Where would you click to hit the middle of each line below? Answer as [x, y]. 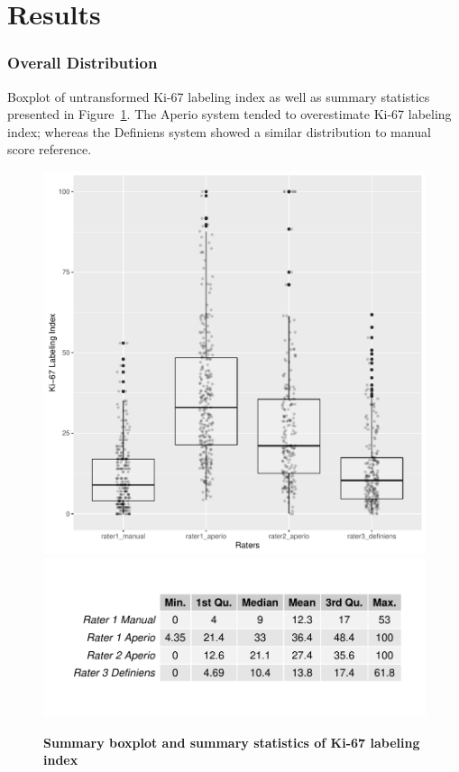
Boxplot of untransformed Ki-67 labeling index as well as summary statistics [219, 96]
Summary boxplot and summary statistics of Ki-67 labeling [232, 742]
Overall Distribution [83, 63]
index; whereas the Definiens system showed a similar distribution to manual [219, 131]
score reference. [50, 149]
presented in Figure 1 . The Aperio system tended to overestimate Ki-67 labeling [229, 114]
